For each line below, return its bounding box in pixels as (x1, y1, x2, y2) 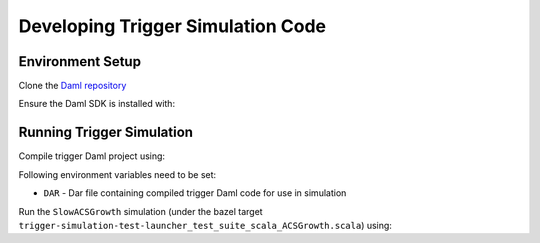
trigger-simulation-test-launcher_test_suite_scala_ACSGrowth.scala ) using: (18, 219, 392, 231)
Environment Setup (18, 53, 142, 70)
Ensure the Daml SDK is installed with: (18, 98, 175, 110)
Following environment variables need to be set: (18, 168, 217, 180)
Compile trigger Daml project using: (18, 150, 165, 162)
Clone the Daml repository (18, 80, 127, 92)
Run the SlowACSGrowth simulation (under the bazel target (18, 205, 264, 217)
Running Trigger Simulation (18, 124, 194, 141)
